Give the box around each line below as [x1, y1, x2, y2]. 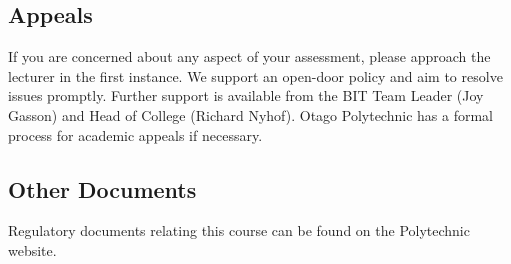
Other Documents [8, 173, 197, 204]
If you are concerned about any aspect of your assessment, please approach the [8, 46, 491, 67]
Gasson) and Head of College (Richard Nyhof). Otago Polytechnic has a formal [8, 104, 493, 125]
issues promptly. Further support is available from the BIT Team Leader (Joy [8, 85, 484, 106]
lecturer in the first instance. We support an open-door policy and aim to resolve [8, 65, 503, 86]
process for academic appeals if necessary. [8, 124, 263, 145]
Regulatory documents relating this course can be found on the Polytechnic [8, 220, 470, 241]
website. [8, 239, 57, 260]
